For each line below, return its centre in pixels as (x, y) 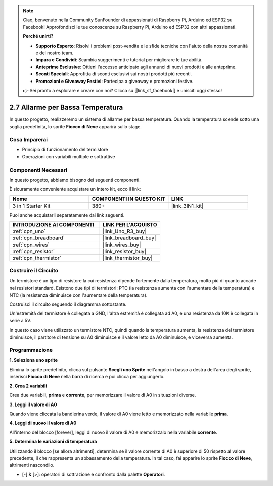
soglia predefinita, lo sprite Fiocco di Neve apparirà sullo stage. (75, 127)
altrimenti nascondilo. (32, 465)
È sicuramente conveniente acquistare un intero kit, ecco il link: (75, 189)
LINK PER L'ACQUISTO (130, 225)
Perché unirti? (38, 36)
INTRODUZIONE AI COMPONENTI (53, 225)
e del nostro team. (55, 53)
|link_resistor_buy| (125, 252)
